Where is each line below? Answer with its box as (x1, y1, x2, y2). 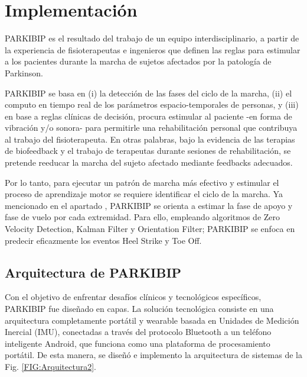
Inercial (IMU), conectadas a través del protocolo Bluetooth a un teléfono (5, 326, 272, 338)
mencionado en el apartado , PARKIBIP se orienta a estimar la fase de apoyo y (5, 199, 293, 211)
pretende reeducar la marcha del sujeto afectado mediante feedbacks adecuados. (5, 156, 293, 169)
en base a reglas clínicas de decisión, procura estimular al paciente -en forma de (5, 109, 292, 122)
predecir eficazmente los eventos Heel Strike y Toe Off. (5, 234, 202, 246)
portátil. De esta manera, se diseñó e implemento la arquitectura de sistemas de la (5, 349, 302, 361)
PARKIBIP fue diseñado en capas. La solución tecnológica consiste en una (5, 302, 274, 315)
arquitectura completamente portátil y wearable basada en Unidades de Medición (5, 314, 299, 326)
